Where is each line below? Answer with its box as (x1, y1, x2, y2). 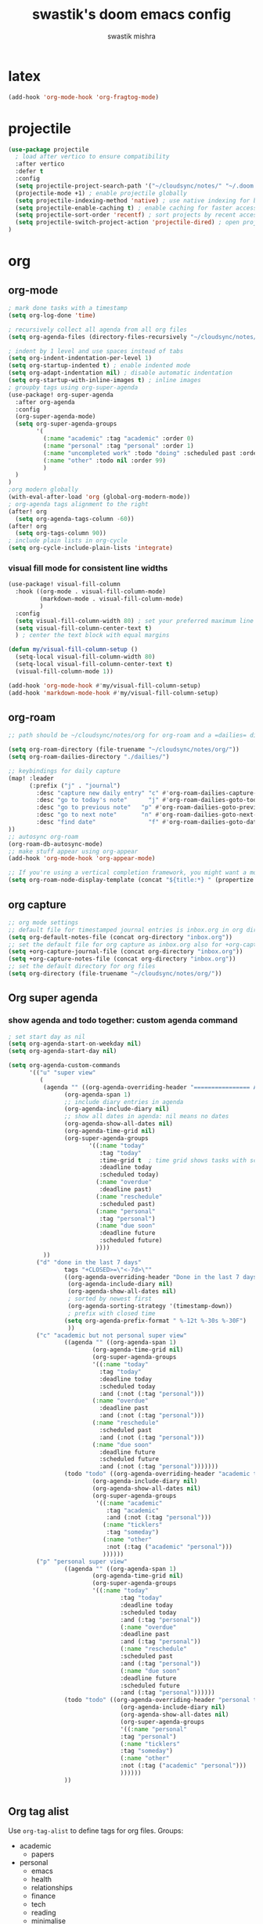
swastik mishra (106, 31, 157, 41)
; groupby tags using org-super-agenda (8, 383, 139, 392)
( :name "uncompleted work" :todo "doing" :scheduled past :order (42, 449, 261, 457)
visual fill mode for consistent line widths (8, 563, 168, 574)
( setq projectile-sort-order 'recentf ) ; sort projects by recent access (15, 211, 261, 219)
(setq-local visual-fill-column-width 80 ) (15, 653, 156, 661)
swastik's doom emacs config (31, 5, 232, 24)
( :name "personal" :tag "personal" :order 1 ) (42, 442, 194, 450)
